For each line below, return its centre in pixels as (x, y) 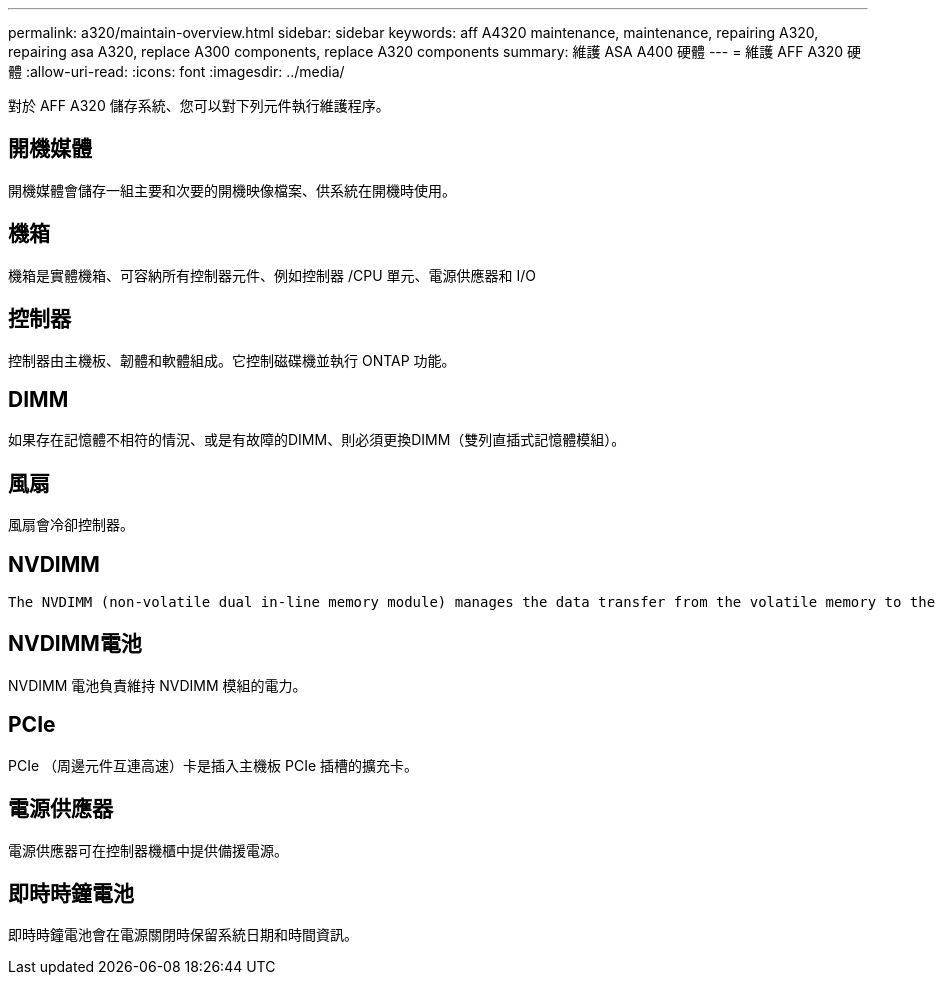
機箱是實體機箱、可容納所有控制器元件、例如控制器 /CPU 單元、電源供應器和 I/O (272, 275)
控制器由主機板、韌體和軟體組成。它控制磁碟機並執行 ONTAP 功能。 (232, 360)
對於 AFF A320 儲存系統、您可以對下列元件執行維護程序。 (199, 105)
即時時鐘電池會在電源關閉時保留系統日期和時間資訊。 (183, 935)
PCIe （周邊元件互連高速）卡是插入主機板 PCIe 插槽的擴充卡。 (213, 765)
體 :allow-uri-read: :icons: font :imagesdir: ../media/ (176, 71)
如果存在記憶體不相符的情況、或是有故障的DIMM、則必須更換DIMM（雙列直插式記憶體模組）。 (317, 440)
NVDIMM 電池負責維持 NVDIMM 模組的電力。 (157, 685)
